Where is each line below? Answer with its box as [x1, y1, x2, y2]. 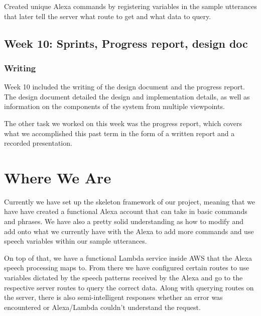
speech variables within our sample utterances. [4, 236, 147, 246]
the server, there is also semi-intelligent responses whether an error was [4, 292, 223, 302]
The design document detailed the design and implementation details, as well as [4, 91, 250, 101]
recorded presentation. [4, 138, 72, 148]
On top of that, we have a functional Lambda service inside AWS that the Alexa [4, 252, 252, 263]
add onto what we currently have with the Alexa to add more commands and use [4, 226, 254, 236]
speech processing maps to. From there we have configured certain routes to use [4, 262, 249, 273]
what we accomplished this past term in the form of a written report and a [4, 128, 235, 138]
